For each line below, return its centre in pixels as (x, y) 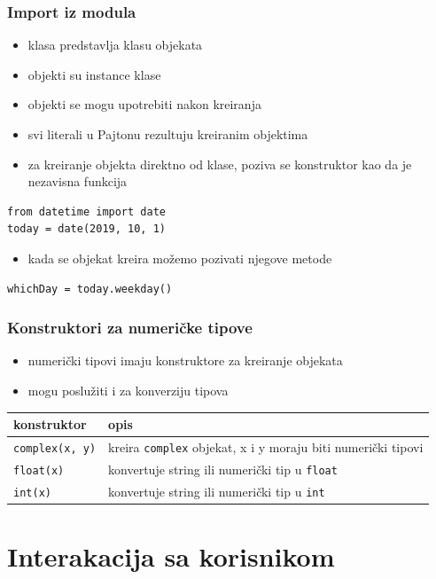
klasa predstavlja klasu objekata (115, 45)
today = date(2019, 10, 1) (86, 229)
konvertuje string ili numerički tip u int (217, 491)
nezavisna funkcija (78, 181)
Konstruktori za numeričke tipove (130, 328)
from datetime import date (86, 211)
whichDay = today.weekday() (90, 289)
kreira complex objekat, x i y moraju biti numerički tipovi (266, 446)
